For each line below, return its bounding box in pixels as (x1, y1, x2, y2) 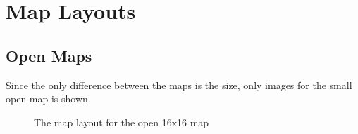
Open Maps (6, 44, 92, 66)
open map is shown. (6, 91, 91, 106)
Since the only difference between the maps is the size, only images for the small (6, 77, 352, 92)
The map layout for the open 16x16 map (34, 114, 209, 129)
